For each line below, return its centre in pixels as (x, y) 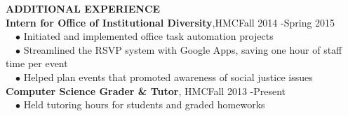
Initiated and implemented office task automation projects (148, 36)
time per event (37, 63)
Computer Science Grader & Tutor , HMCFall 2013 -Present (146, 90)
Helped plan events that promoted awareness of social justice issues (168, 77)
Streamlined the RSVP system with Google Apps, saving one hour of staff (183, 49)
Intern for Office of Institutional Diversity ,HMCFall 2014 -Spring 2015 (170, 22)
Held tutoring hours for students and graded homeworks (144, 104)
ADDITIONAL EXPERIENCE (83, 8)
